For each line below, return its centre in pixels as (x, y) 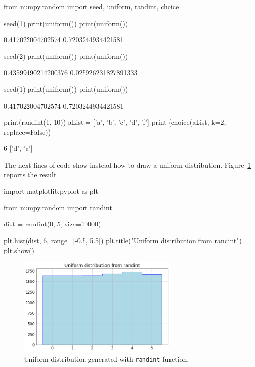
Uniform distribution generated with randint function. (106, 359)
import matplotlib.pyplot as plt (51, 191)
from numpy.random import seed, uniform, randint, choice (92, 6)
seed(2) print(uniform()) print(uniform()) (66, 56)
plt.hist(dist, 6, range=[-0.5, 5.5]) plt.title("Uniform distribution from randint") (123, 240)
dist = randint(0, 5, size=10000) (53, 224)
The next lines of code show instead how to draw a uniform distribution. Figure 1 (127, 164)
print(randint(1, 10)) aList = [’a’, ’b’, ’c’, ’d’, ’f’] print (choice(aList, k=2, (115, 122)
